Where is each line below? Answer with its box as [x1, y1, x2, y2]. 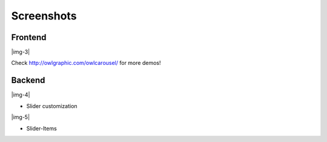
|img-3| [11, 49, 30, 56]
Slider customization [26, 102, 78, 109]
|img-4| [11, 91, 30, 98]
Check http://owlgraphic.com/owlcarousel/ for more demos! [11, 59, 161, 67]
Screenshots [11, 9, 77, 22]
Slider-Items [26, 124, 57, 132]
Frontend [11, 32, 47, 42]
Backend [11, 75, 45, 86]
